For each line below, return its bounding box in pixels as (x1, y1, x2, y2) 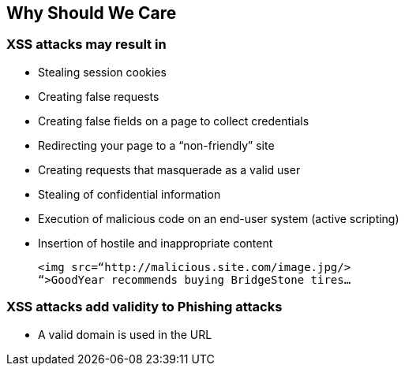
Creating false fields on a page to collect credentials (38, 113, 309, 128)
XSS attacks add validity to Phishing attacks (6, 299, 283, 315)
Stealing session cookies (38, 65, 167, 79)
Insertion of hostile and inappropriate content (38, 236, 273, 250)
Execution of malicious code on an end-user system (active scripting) (38, 211, 399, 225)
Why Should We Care (6, 3, 177, 23)
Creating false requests (38, 89, 159, 103)
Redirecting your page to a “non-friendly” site (38, 138, 275, 152)
